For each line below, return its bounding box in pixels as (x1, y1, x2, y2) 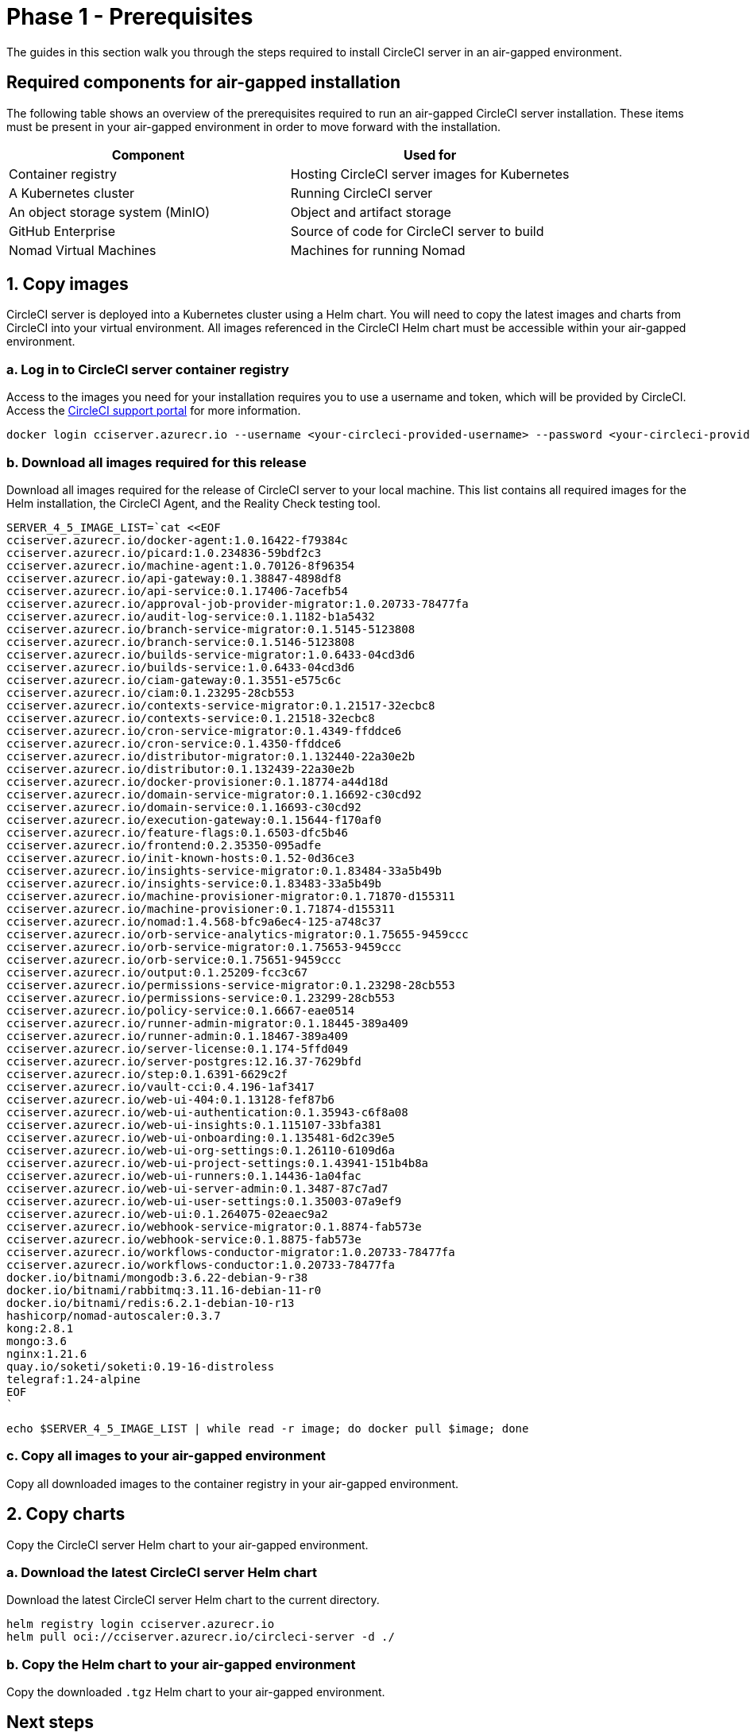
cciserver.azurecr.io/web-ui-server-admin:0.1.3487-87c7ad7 (6, 1181, 389, 1195)
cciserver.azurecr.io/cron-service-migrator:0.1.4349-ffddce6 (6, 724, 402, 737)
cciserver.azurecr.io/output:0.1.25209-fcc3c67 (6, 965, 308, 979)
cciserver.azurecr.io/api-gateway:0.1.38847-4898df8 (6, 571, 342, 585)
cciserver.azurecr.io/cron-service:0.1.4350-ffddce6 (6, 736, 342, 750)
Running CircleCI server (290, 184, 433, 201)
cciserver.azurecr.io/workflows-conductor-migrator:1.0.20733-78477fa (6, 1245, 455, 1258)
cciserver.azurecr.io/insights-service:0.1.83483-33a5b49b (6, 876, 382, 890)
